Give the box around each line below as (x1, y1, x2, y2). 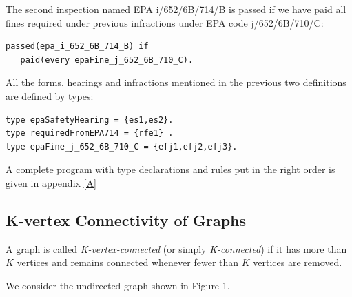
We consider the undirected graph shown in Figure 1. (6, 278, 230, 292)
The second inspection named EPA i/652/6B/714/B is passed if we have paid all (6, 2, 346, 16)
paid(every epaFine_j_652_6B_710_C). (20, 54, 194, 65)
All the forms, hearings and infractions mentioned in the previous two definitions (6, 75, 346, 90)
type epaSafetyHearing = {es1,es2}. (6, 114, 174, 125)
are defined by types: (6, 88, 94, 103)
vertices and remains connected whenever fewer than (17, 255, 239, 269)
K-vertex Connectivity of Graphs (6, 209, 247, 230)
